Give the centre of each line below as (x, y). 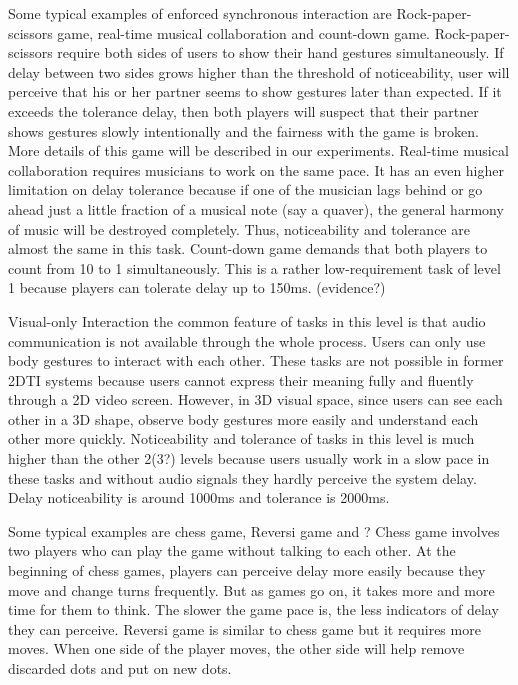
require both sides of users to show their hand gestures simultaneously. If (280, 52)
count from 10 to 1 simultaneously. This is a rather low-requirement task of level (254, 267)
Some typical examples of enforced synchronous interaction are (200, 13)
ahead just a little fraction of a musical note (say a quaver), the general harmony (256, 208)
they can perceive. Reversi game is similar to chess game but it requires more (244, 628)
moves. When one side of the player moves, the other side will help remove (236, 648)
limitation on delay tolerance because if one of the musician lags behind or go (245, 189)
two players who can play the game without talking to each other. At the (232, 550)
